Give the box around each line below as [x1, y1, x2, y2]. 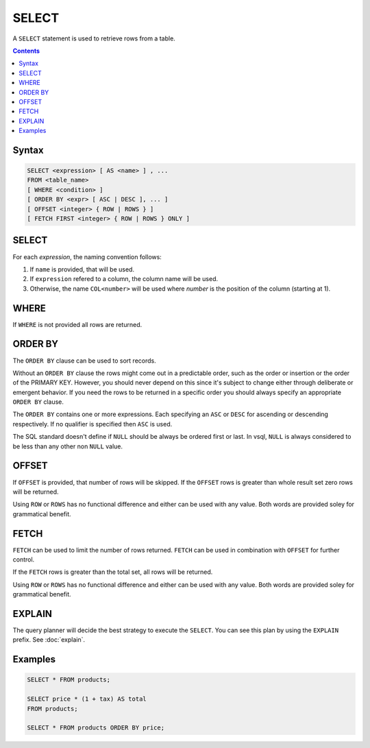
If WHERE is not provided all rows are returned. [12, 320, 143, 328]
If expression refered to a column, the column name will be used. [29, 275, 219, 283]
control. [12, 555, 35, 564]
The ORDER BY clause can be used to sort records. [12, 357, 157, 365]
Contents [12, 47, 40, 55]
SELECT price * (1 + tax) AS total [27, 695, 147, 703]
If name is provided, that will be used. [29, 265, 135, 274]
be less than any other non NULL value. [12, 442, 123, 450]
